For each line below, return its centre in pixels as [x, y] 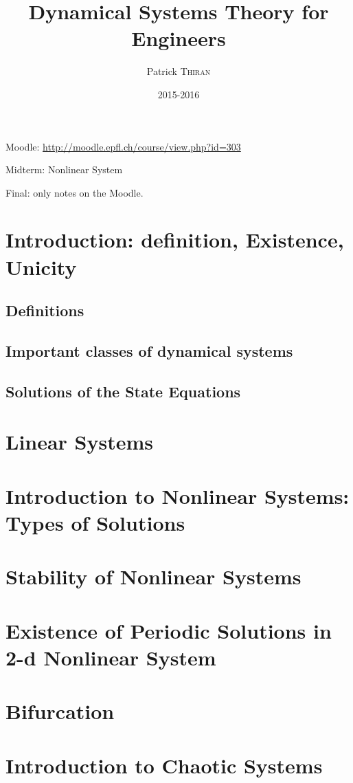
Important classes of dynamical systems [149, 351]
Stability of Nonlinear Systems [153, 576]
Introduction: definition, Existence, [175, 240]
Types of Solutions [95, 522]
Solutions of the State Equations [123, 391]
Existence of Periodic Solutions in [169, 630]
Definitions [45, 310]
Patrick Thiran [179, 71]
